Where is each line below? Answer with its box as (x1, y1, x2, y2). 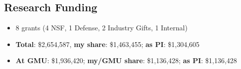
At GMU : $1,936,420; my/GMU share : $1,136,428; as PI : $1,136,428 (15, 55, 237, 66)
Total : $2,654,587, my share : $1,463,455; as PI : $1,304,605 (15, 39, 200, 49)
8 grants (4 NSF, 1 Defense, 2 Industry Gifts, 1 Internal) (15, 23, 188, 33)
